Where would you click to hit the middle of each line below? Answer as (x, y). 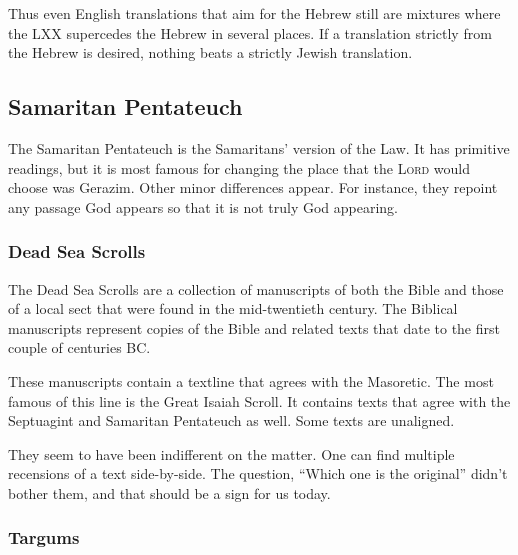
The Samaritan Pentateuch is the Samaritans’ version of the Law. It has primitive (259, 147)
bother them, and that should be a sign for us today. (169, 492)
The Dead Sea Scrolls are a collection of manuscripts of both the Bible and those (256, 288)
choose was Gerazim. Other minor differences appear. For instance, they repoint (253, 187)
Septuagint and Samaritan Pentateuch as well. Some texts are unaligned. (231, 420)
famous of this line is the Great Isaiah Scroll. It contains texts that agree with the (259, 400)
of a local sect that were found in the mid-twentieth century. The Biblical (233, 308)
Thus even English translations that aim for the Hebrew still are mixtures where (254, 13)
